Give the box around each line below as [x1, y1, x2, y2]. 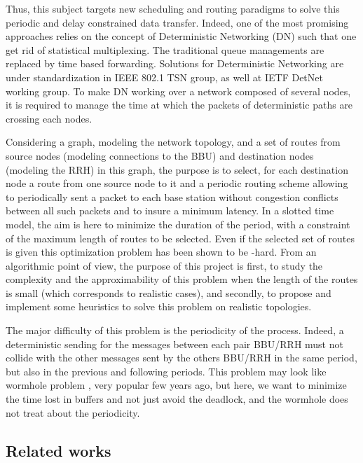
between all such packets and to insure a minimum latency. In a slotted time [6, 203, 334, 218]
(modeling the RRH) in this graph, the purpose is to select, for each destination [6, 162, 348, 177]
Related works [6, 439, 111, 461]
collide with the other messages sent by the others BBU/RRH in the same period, [6, 350, 357, 365]
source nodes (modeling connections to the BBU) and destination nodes [6, 148, 314, 163]
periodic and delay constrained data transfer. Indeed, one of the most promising [6, 15, 349, 29]
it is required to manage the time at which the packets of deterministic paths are [6, 97, 353, 112]
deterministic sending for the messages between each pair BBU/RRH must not [6, 336, 343, 351]
